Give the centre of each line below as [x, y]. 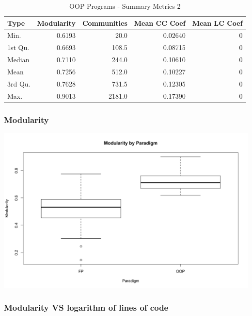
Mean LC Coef [217, 23]
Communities [105, 23]
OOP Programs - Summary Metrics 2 [125, 6]
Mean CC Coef [160, 23]
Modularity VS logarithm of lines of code [86, 307]
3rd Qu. [19, 83]
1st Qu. [18, 47]
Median [18, 60]
